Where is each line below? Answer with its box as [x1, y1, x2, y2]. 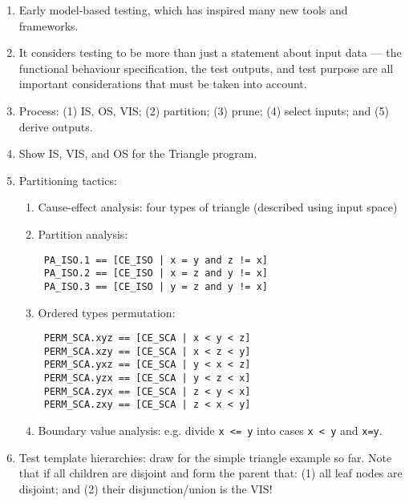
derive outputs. [18, 118, 93, 135]
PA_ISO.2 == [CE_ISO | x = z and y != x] [43, 268, 268, 280]
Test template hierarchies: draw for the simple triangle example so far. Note [18, 449, 392, 465]
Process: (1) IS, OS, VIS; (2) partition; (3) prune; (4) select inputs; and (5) [18, 102, 389, 119]
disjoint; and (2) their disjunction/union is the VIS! [18, 480, 273, 497]
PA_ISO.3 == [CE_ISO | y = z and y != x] [43, 280, 268, 292]
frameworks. [18, 17, 79, 34]
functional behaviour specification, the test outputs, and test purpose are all [18, 59, 394, 76]
